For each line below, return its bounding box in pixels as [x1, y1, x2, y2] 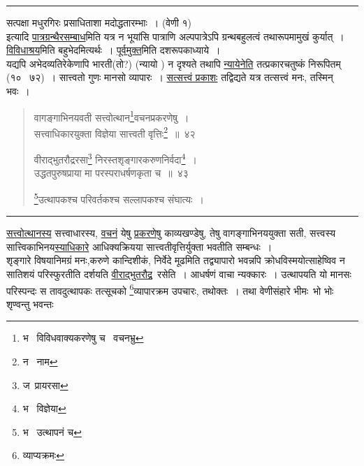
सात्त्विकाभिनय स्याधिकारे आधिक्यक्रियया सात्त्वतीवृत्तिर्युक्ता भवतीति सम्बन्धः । [6, 239, 272, 254]
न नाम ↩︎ [22, 354, 58, 368]
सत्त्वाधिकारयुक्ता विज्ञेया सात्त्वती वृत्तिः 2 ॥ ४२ [34, 124, 196, 140]
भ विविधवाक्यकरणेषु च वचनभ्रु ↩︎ [22, 330, 144, 345]
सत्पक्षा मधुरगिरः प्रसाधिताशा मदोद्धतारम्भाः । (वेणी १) [6, 15, 192, 29]
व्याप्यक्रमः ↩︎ [22, 448, 64, 463]
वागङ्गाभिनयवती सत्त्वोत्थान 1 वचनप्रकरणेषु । [34, 108, 189, 124]
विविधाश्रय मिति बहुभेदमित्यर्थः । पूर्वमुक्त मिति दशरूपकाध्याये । [6, 43, 221, 57]
